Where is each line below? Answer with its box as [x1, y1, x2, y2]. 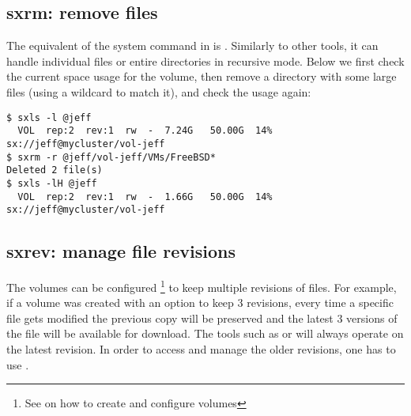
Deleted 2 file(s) [6, 165, 103, 176]
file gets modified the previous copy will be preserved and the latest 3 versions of [6, 309, 398, 326]
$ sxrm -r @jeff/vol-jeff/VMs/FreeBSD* [6, 151, 216, 163]
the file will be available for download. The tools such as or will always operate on [6, 325, 404, 342]
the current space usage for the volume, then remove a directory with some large [6, 68, 397, 85]
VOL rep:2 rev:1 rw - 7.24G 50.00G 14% [17, 125, 273, 137]
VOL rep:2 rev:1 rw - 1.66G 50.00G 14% [17, 191, 273, 202]
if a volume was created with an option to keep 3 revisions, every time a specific [6, 294, 394, 311]
